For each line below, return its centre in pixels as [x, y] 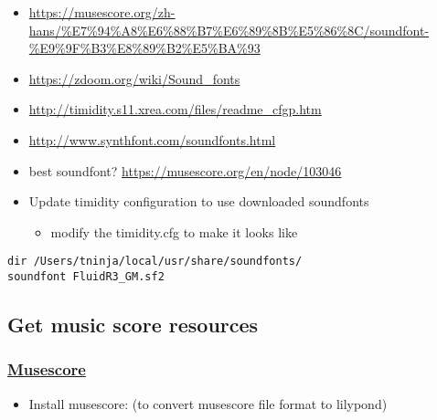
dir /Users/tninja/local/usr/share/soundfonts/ [155, 262]
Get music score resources [133, 325]
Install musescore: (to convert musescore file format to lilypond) [208, 403]
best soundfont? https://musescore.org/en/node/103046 [185, 170]
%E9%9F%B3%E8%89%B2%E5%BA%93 [144, 48]
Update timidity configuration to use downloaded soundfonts [199, 201]
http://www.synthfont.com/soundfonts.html [152, 139]
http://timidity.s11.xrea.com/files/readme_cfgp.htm [175, 109]
